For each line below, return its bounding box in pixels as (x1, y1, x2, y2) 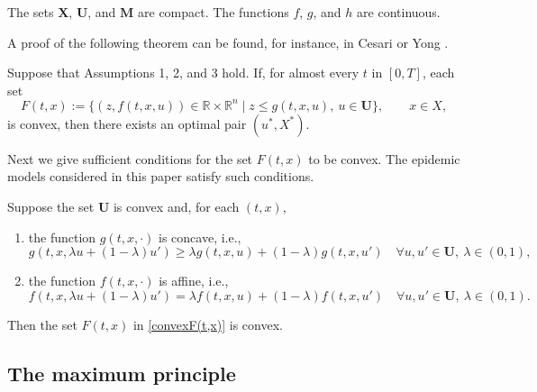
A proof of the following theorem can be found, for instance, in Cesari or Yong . (7, 32, 449, 51)
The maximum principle (7, 359, 236, 387)
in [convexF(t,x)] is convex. (132, 315, 283, 333)
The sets (7, 3, 54, 21)
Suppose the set (7, 197, 95, 216)
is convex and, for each (113, 197, 240, 216)
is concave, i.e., (159, 227, 241, 246)
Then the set (7, 315, 77, 333)
